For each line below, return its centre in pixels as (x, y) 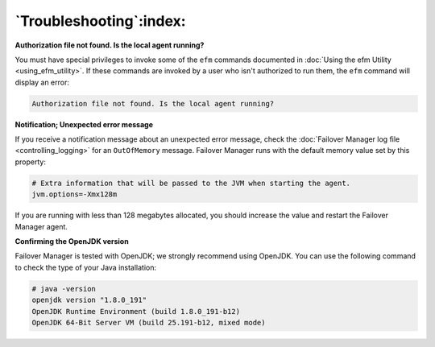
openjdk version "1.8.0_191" (89, 300)
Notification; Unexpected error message (84, 124)
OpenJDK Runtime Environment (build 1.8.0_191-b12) (136, 311)
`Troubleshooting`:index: (100, 21)
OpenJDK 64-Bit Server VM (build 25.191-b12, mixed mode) (149, 322)
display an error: (42, 82)
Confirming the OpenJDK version (72, 241)
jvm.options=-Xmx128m (75, 194)
